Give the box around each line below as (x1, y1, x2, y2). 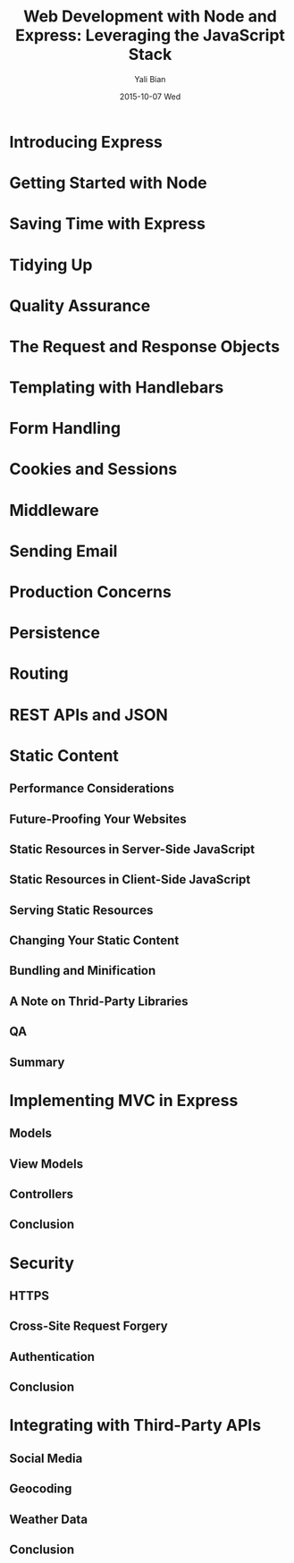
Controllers (9, 1187, 74, 1202)
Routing (9, 663, 69, 684)
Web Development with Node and (23, 6, 277, 27)
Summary (9, 1054, 65, 1069)
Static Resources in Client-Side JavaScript (9, 872, 251, 887)
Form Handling (9, 418, 122, 439)
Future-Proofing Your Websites (9, 811, 187, 826)
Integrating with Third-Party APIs (9, 1415, 262, 1436)
